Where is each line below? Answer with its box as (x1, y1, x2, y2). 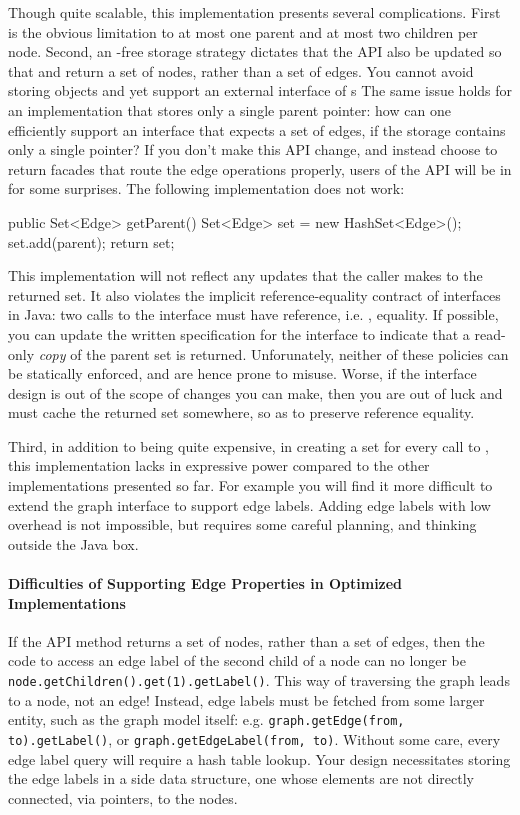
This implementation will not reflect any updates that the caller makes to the (8, 265, 483, 286)
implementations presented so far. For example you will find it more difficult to (8, 475, 493, 496)
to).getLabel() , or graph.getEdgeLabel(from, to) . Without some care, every (8, 728, 501, 749)
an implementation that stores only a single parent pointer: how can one (8, 99, 451, 120)
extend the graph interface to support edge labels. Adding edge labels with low (8, 494, 491, 515)
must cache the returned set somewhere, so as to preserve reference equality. (8, 402, 475, 423)
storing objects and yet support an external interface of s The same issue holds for (8, 80, 513, 101)
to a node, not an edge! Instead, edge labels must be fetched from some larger (8, 689, 485, 710)
